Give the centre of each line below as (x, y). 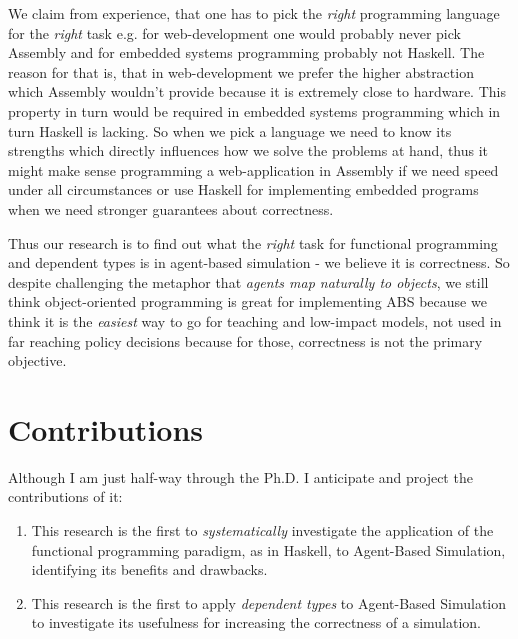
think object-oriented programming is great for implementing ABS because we (247, 301)
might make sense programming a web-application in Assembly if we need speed (253, 169)
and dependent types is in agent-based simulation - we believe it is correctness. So (259, 262)
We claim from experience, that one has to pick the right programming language (254, 13)
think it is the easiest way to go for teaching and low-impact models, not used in (255, 320)
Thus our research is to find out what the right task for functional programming (253, 242)
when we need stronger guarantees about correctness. (171, 208)
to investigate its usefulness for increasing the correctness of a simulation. (256, 622)
